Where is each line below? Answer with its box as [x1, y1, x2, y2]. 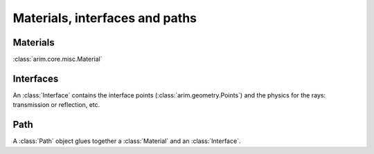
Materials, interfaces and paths [12, 10, 197, 26]
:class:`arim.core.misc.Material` [12, 55, 103, 64]
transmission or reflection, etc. [12, 101, 100, 109]
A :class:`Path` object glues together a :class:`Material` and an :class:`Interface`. [12, 137, 241, 145]
